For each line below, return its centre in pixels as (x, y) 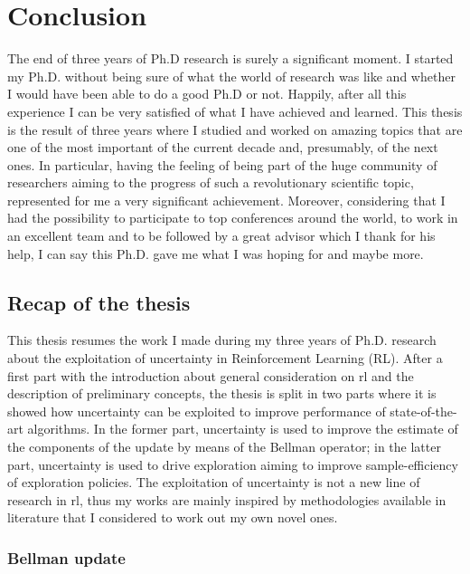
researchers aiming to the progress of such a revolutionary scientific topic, (211, 182)
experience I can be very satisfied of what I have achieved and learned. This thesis (235, 111)
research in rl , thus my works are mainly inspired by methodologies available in (227, 499)
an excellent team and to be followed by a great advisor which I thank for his (221, 236)
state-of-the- (423, 411)
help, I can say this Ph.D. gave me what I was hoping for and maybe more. (216, 253)
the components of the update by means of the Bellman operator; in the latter (224, 447)
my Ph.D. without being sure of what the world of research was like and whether (231, 76)
